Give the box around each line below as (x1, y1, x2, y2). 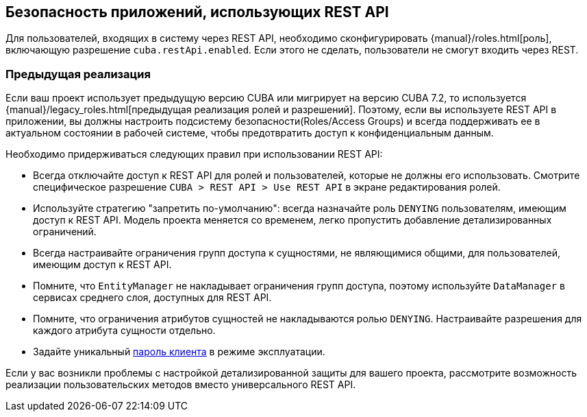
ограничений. (33, 226, 97, 238)
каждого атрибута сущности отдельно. (33, 324, 216, 337)
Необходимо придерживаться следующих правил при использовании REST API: (5, 148, 383, 160)
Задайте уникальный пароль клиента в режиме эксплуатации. (33, 346, 325, 358)
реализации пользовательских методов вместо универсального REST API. (5, 379, 356, 391)
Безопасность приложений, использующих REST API (5, 3, 389, 21)
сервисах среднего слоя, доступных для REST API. (33, 291, 272, 304)
